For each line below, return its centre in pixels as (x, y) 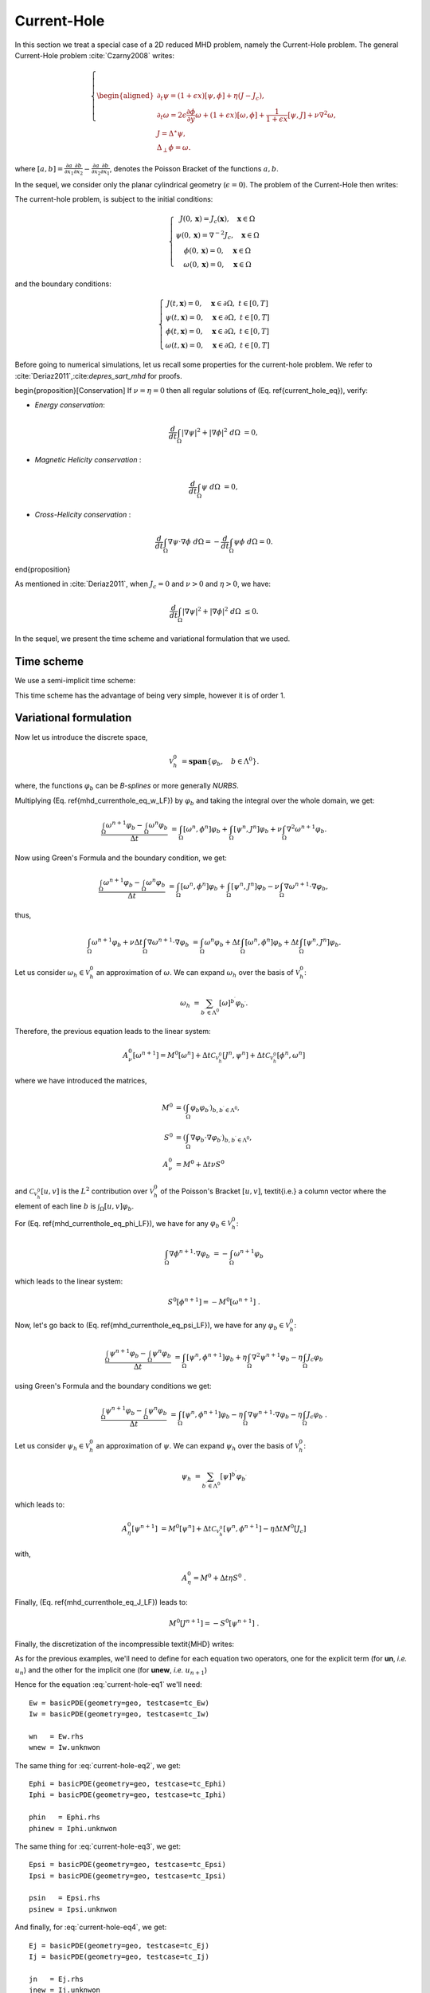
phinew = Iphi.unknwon (73, 1828)
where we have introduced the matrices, (81, 1080)
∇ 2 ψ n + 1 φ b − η (277, 1357)
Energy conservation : (70, 405)
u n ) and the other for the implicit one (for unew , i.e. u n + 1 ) (111, 1671)
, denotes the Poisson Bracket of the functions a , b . (194, 168)
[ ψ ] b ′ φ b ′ (233, 1476)
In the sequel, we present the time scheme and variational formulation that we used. (152, 639)
